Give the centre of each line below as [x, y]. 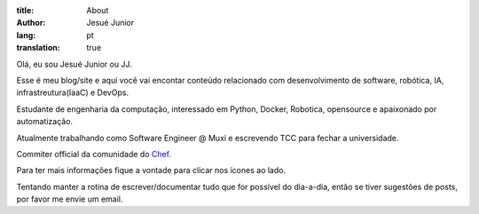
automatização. [45, 122]
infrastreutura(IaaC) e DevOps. [72, 92]
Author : [31, 23]
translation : [39, 48]
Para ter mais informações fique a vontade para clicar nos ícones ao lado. [151, 170]
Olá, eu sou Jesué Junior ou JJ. [74, 64]
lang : [26, 35]
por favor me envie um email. [70, 199]
